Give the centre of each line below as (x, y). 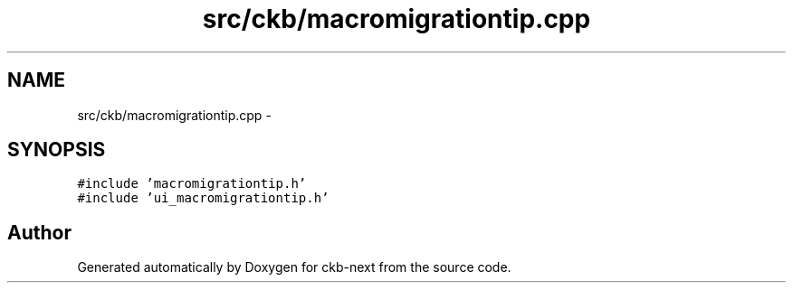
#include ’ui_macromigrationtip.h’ (203, 198)
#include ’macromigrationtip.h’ (192, 184)
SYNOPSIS (57, 150)
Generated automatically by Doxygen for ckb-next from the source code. (294, 267)
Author (39, 232)
